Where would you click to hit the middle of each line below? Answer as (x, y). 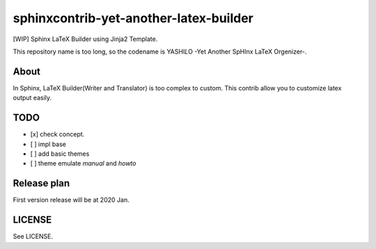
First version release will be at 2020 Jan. (71, 200)
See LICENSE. (33, 236)
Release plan (41, 183)
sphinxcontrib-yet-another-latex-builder (133, 18)
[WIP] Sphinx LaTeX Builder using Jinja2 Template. (85, 39)
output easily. (32, 98)
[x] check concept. (57, 134)
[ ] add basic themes (60, 154)
